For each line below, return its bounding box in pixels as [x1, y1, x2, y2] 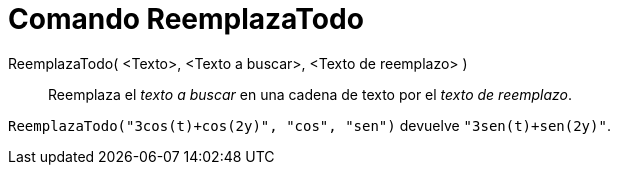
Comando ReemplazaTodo [8, 2, 364, 36]
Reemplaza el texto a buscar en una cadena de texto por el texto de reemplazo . [48, 85, 573, 103]
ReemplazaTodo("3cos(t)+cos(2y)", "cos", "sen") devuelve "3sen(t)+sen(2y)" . [8, 116, 611, 134]
